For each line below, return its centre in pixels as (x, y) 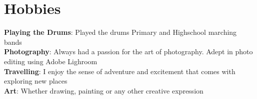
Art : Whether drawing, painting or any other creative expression (104, 90)
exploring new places (36, 81)
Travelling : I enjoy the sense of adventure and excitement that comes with (120, 71)
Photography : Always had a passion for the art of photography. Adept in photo (128, 51)
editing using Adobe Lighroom (51, 61)
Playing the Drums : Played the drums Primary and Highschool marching (120, 32)
